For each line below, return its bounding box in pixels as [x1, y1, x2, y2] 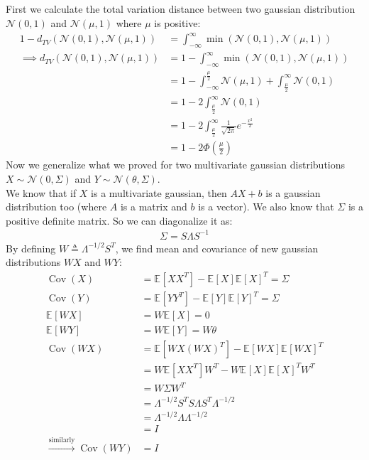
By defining [6, 240, 56, 255]
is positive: [154, 15, 201, 30]
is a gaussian [265, 185, 321, 200]
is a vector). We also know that [198, 199, 334, 214]
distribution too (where [6, 199, 107, 214]
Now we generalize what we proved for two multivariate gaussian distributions [6, 157, 346, 172]
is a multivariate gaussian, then [91, 185, 227, 200]
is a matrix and [120, 199, 187, 214]
